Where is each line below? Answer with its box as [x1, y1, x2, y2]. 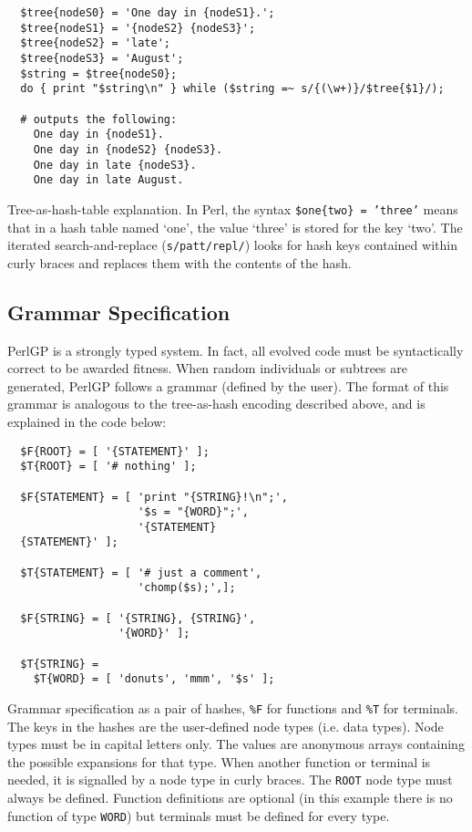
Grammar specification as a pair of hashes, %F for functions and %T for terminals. [7, 699, 458, 718]
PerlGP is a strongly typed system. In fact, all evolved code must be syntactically [7, 340, 464, 359]
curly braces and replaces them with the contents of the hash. [7, 253, 352, 272]
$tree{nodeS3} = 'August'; [20, 51, 184, 65]
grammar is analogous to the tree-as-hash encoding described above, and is [7, 394, 426, 413]
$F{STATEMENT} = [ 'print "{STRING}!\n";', [20, 490, 288, 504]
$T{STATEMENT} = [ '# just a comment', [20, 566, 262, 579]
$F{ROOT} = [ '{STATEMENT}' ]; [20, 444, 210, 458]
